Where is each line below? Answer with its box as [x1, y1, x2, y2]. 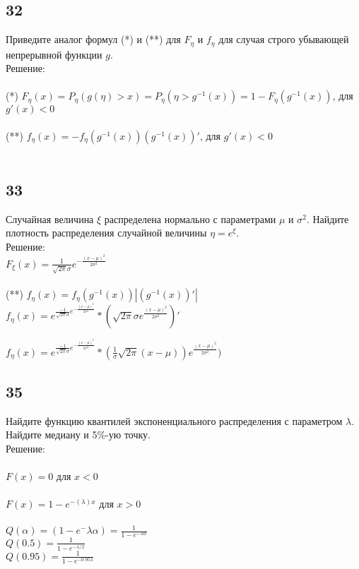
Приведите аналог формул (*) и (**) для [6, 32, 181, 47]
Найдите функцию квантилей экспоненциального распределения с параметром [6, 413, 343, 428]
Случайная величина [6, 211, 94, 226]
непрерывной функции [6, 47, 102, 61]
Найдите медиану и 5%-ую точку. [6, 427, 151, 442]
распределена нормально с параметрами [104, 211, 276, 226]
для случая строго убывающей [218, 32, 349, 47]
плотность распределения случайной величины [6, 225, 207, 240]
